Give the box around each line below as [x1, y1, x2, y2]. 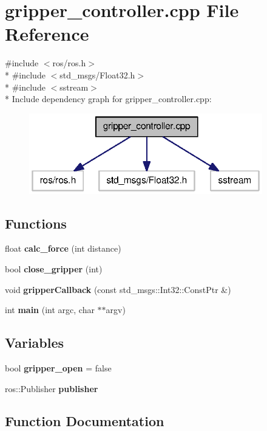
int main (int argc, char [5, 303, 95, 316]
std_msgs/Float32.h [59, 68, 135, 81]
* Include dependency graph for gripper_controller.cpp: [5, 92, 212, 105]
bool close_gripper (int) [5, 262, 103, 275]
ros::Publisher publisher [5, 382, 98, 395]
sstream [59, 80, 89, 93]
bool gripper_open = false [5, 361, 112, 374]
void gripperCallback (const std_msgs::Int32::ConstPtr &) [5, 283, 231, 295]
